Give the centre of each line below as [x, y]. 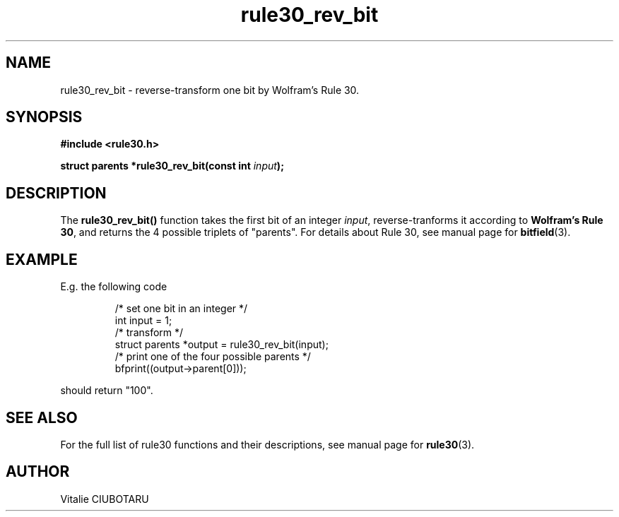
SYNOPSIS [44, 117]
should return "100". [107, 391]
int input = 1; [143, 321]
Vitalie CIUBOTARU [105, 499]
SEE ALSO [42, 417]
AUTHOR [38, 472]
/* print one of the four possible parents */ [213, 357]
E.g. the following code [114, 287]
